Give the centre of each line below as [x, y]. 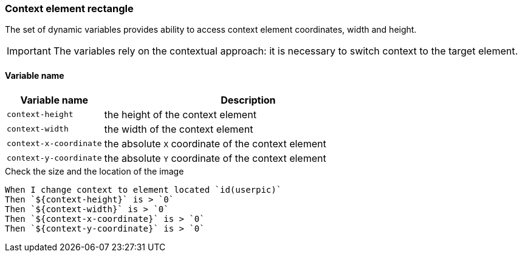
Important [29, 51]
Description [248, 100]
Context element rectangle [69, 8]
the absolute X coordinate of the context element [215, 143]
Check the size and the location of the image [94, 171]
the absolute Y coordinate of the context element [215, 158]
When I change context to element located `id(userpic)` [143, 189]
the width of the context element [179, 129]
